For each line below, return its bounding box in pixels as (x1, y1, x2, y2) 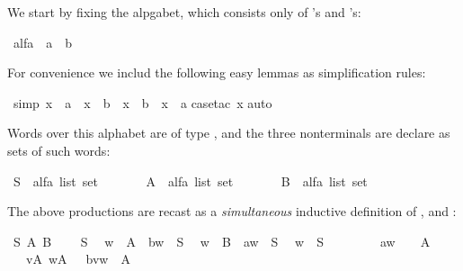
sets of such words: (7, 140, 111, 159)
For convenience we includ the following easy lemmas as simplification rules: (7, 63, 426, 82)
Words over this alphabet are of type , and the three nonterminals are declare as (7, 123, 450, 142)
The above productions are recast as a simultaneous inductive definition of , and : (7, 202, 457, 221)
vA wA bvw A (25, 249, 130, 268)
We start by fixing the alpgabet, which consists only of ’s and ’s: (7, 3, 361, 21)
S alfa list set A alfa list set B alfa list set (13, 171, 368, 190)
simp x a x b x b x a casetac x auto (13, 93, 272, 112)
